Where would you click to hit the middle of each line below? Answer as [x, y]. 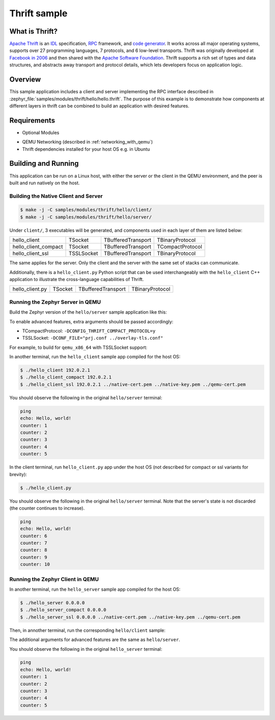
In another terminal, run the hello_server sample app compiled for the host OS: [95, 589]
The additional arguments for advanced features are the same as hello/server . [95, 640]
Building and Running [44, 164]
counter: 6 [34, 536]
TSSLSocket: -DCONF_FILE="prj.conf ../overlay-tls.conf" [93, 338]
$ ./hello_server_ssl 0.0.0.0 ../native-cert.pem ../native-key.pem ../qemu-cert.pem [130, 617]
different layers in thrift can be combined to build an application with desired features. [99, 106]
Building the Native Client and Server [56, 196]
